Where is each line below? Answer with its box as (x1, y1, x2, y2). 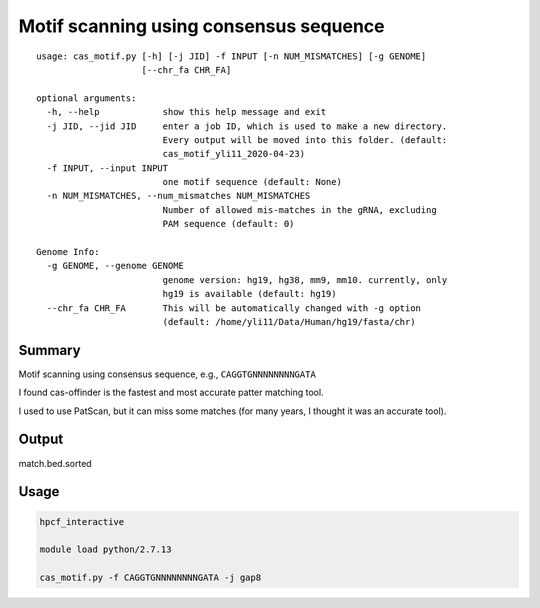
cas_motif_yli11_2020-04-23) (162, 148, 305, 160)
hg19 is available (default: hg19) (162, 288, 337, 300)
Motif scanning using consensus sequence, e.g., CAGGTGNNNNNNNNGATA (18, 368, 317, 380)
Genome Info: (36, 246, 100, 258)
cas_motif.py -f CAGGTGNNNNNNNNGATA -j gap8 (39, 572, 262, 584)
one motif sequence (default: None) (162, 176, 342, 188)
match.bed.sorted (18, 457, 92, 469)
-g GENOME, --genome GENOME (46, 260, 185, 272)
